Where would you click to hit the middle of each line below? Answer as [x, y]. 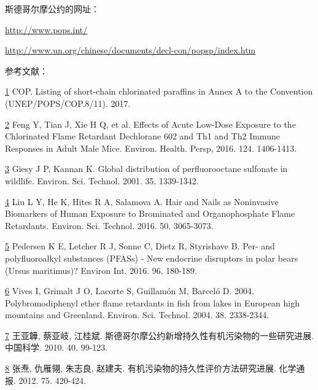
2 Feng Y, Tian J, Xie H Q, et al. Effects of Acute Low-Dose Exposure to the [150, 124]
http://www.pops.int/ [46, 29]
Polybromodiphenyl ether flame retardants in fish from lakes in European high [153, 302]
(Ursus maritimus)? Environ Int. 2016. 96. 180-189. [101, 270]
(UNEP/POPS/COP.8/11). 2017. [68, 103]
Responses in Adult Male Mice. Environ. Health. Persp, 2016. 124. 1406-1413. [151, 148]
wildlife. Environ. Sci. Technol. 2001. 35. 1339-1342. [102, 180]
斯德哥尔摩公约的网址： [52, 9]
